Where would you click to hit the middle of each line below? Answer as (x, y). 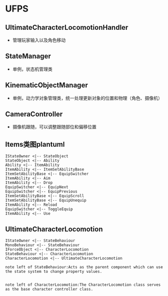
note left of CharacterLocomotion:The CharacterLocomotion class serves (83, 285)
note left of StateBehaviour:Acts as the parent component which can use (84, 267)
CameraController (34, 114)
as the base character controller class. (49, 289)
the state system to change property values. (54, 272)
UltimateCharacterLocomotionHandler (67, 27)
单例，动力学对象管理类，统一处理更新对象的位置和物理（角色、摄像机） (87, 98)
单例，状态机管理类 (32, 69)
